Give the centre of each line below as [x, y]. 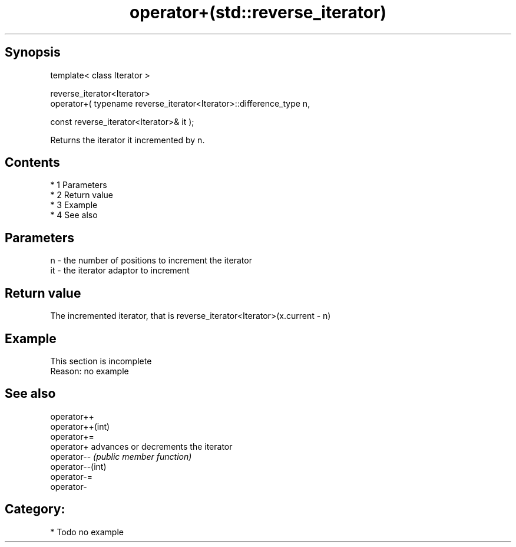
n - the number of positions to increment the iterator [151, 261]
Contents [32, 163]
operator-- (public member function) [121, 456]
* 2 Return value [82, 195]
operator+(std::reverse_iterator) [258, 12]
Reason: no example [90, 371]
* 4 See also [74, 215]
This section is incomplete [101, 361]
